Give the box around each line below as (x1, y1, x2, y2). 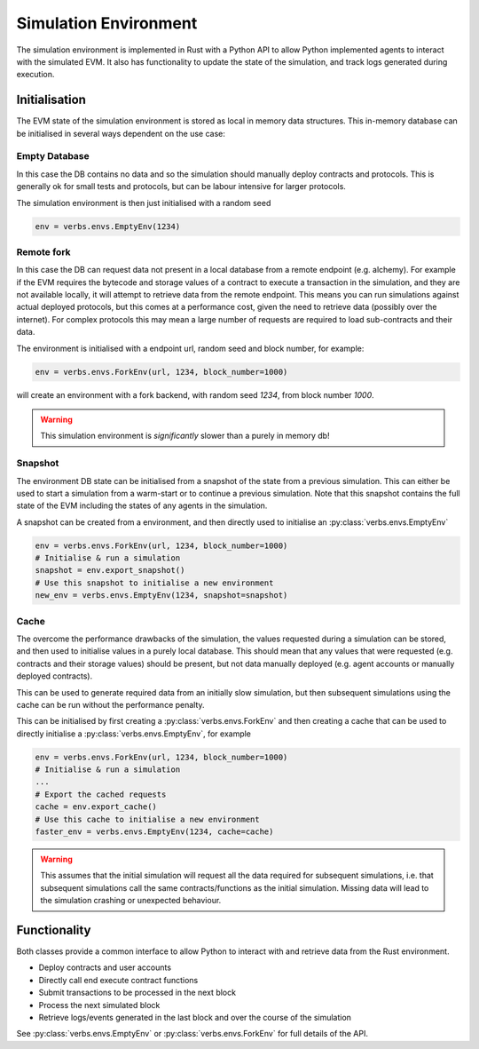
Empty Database (16, 150, 90, 163)
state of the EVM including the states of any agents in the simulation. (16, 500, 268, 511)
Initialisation (16, 92, 86, 107)
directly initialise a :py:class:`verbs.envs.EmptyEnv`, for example (16, 728, 252, 739)
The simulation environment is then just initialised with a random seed (16, 197, 271, 208)
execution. (16, 69, 55, 80)
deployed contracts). (16, 671, 93, 681)
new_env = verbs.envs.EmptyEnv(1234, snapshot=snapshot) (35, 591, 288, 600)
